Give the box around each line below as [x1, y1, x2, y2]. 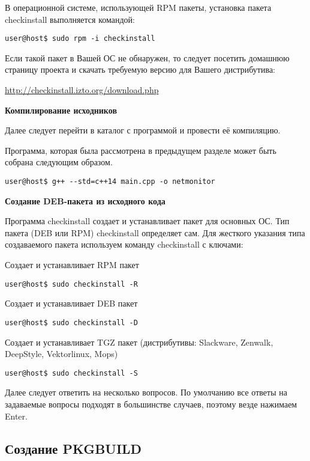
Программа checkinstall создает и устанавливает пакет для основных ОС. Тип [5, 215, 290, 227]
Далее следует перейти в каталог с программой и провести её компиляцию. [5, 124, 281, 136]
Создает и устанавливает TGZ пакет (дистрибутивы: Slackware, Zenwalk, [5, 335, 273, 348]
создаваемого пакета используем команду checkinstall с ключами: [5, 238, 243, 251]
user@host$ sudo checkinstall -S [5, 368, 138, 377]
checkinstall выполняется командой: [5, 13, 135, 25]
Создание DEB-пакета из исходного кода [5, 194, 165, 207]
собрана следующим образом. [5, 156, 113, 168]
